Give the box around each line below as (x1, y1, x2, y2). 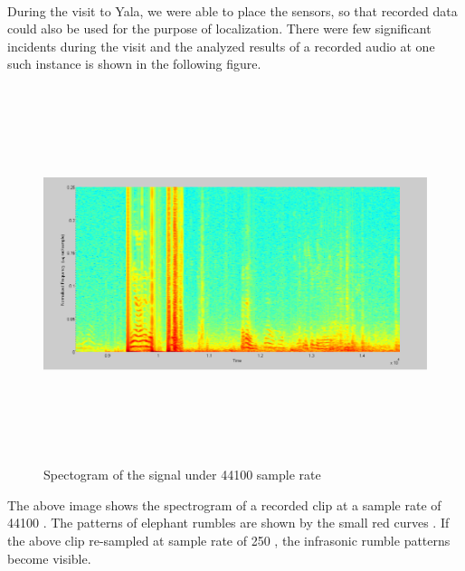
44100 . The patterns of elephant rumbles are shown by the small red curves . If (7, 513, 450, 532)
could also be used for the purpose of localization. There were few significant (7, 19, 432, 38)
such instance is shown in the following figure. (7, 54, 261, 73)
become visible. (7, 548, 91, 567)
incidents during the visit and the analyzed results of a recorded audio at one (7, 36, 435, 55)
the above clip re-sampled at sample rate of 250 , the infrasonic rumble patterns (7, 531, 451, 550)
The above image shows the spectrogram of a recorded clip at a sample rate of (7, 495, 441, 514)
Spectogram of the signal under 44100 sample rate (43, 465, 321, 484)
